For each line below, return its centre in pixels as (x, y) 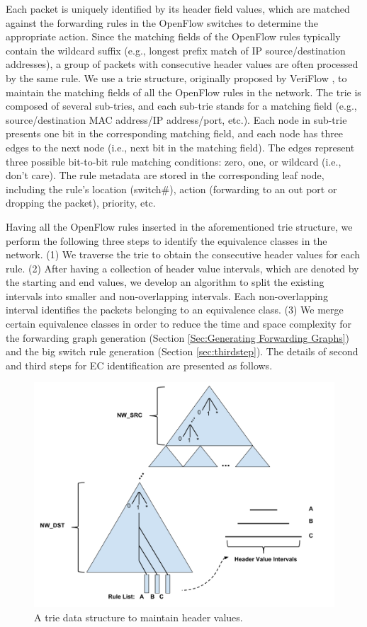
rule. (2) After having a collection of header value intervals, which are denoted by (182, 268)
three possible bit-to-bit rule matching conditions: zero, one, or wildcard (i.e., (174, 161)
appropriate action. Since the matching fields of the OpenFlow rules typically (173, 36)
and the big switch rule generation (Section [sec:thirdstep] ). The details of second (182, 351)
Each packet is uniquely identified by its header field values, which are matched (178, 8)
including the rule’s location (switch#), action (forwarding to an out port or (171, 189)
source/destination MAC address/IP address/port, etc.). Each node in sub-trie (176, 119)
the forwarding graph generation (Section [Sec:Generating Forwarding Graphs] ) (178, 337)
